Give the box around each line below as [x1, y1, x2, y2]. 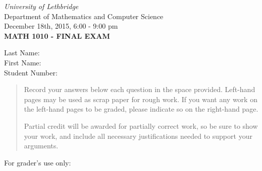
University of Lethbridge [4, 1, 79, 11]
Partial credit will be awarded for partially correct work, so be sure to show [24, 120, 258, 131]
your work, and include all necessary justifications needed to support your [24, 130, 252, 141]
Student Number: [4, 67, 58, 77]
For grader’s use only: [4, 157, 71, 167]
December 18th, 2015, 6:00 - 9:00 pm [4, 21, 118, 31]
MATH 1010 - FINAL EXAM [4, 30, 110, 41]
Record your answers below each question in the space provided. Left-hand [24, 84, 255, 95]
